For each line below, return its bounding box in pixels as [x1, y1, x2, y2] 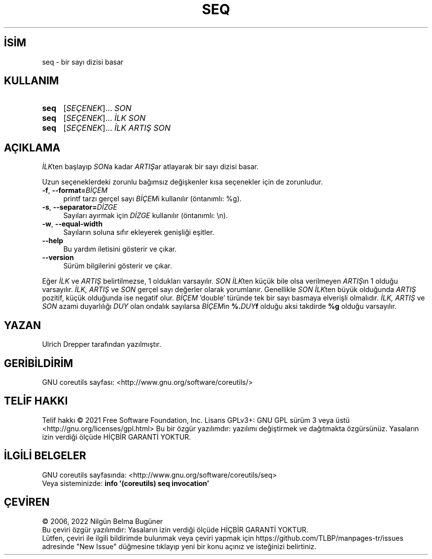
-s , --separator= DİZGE [42, 203, 117, 212]
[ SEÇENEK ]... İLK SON [63, 113, 146, 123]
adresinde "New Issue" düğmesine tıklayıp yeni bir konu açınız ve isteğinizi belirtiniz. [42, 542, 317, 551]
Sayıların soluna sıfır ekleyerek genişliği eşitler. [63, 228, 215, 237]
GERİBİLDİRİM [4, 357, 73, 370]
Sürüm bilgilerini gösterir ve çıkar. [63, 261, 172, 270]
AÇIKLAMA [4, 141, 61, 154]
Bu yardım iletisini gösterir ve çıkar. [63, 245, 177, 254]
